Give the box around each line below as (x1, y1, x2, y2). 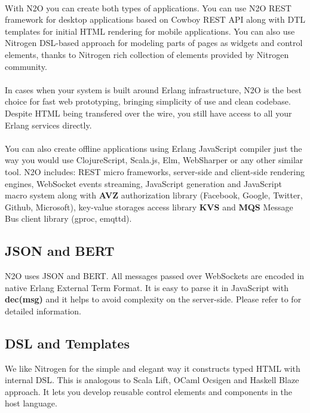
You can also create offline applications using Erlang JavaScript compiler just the (5, 142, 302, 154)
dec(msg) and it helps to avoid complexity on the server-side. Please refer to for (5, 293, 302, 305)
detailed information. (5, 304, 82, 317)
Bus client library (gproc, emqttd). (5, 212, 132, 225)
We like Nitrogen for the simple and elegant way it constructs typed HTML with (5, 362, 300, 374)
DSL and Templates (5, 334, 130, 352)
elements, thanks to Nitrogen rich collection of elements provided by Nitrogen (5, 48, 289, 60)
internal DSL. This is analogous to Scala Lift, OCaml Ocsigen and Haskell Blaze (5, 374, 299, 386)
